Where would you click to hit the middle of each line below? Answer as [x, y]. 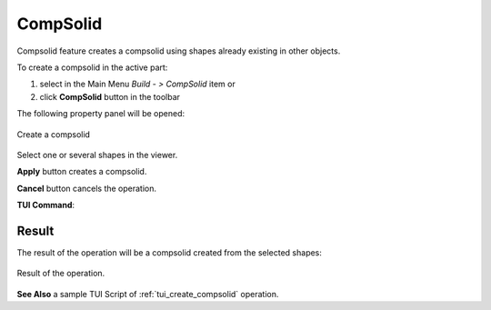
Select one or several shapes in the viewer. [97, 155]
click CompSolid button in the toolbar [110, 96]
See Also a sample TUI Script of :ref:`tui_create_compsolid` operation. [148, 294]
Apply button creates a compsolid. [82, 172]
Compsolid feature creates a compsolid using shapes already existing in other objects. [179, 51]
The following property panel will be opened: [101, 114]
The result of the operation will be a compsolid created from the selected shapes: [170, 252]
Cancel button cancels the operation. [87, 188]
